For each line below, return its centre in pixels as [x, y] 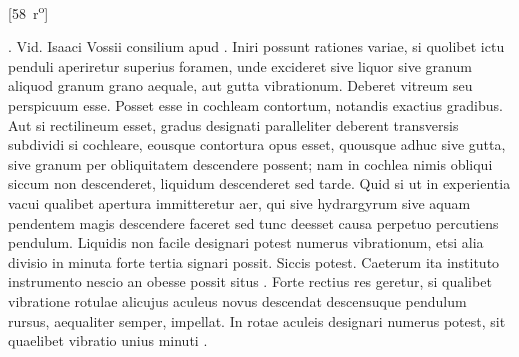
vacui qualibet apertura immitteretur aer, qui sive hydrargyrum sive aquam [239, 203]
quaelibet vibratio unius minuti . [108, 340]
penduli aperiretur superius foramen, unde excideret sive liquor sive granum [240, 65]
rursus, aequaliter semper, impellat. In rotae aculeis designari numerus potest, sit [257, 320]
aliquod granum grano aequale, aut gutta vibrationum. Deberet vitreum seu [240, 85]
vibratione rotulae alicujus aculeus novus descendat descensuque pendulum [237, 300]
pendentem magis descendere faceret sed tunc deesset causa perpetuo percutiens [253, 222]
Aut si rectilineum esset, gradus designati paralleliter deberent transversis [233, 124]
